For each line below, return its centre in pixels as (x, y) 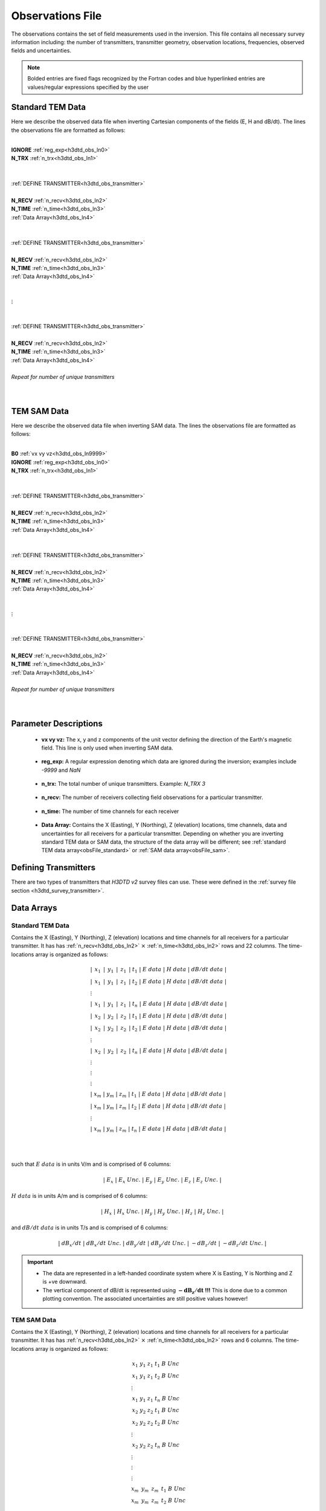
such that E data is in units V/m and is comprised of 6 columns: (91, 1164)
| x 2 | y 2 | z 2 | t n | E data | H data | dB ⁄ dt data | (158, 1051)
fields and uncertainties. (41, 51)
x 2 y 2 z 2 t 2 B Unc (155, 1423)
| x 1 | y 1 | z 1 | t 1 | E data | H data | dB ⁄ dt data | (158, 970)
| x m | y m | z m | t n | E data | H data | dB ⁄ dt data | (158, 1129)
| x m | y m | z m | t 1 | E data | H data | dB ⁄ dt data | (158, 1095)
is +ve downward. (65, 1282)
